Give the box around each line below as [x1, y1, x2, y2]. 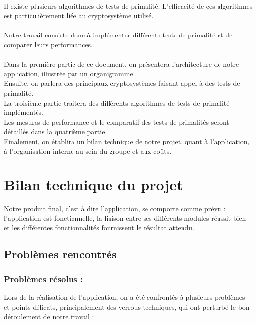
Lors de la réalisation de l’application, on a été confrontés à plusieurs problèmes [4, 292, 245, 302]
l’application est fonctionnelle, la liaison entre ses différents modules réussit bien [4, 213, 246, 223]
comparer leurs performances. [4, 39, 93, 49]
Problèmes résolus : [4, 272, 83, 285]
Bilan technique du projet [4, 175, 183, 195]
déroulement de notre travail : [4, 311, 94, 322]
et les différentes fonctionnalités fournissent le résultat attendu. [4, 222, 194, 233]
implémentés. [4, 107, 43, 117]
